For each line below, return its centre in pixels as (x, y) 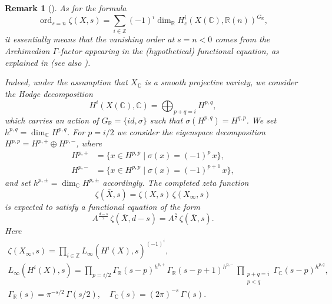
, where (89, 143)
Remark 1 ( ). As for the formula (66, 8)
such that (166, 120)
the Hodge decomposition (49, 93)
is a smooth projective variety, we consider (221, 82)
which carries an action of (52, 120)
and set (18, 182)
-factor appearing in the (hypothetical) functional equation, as (168, 51)
